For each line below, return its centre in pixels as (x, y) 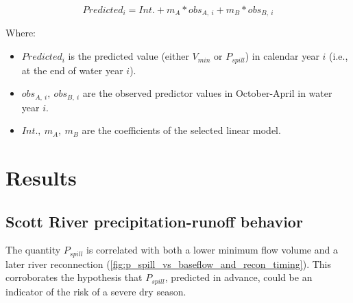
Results (41, 177)
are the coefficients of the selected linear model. (181, 130)
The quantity (33, 250)
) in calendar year (282, 56)
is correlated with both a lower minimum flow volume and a (212, 250)
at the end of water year (72, 70)
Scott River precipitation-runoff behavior (154, 221)
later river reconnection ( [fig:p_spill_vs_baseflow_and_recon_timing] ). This (169, 263)
